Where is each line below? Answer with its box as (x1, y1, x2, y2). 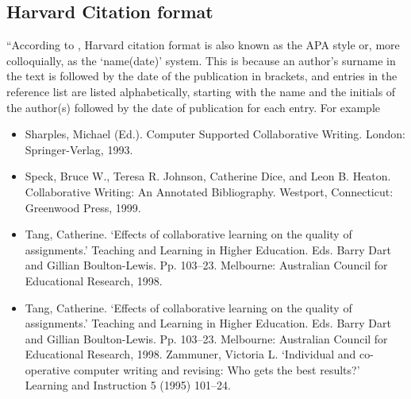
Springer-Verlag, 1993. (25, 141, 133, 157)
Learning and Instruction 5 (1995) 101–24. (25, 377, 231, 393)
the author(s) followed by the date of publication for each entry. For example (6, 99, 381, 115)
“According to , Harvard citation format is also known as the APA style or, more (6, 37, 400, 53)
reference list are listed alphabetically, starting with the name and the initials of (6, 83, 396, 99)
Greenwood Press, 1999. (25, 199, 141, 215)
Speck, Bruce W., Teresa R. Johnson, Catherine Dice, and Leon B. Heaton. (25, 168, 391, 184)
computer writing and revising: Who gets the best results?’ (73, 361, 360, 378)
